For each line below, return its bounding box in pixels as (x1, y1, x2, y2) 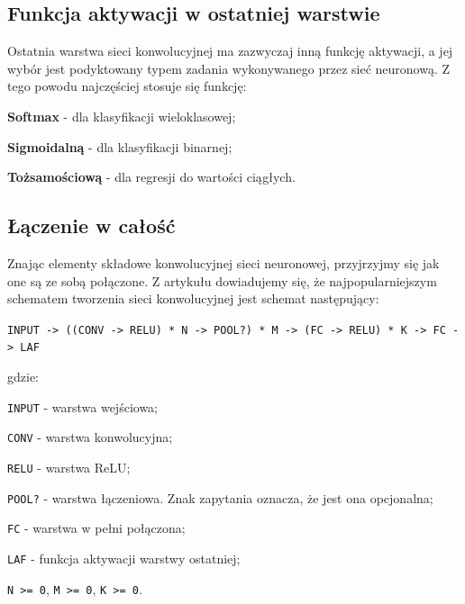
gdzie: (7, 367, 39, 386)
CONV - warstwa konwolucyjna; (7, 428, 173, 446)
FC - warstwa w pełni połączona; (7, 518, 186, 537)
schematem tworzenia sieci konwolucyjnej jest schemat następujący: (7, 289, 379, 308)
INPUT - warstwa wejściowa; (7, 397, 158, 416)
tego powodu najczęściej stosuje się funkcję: (7, 77, 247, 95)
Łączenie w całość (7, 212, 176, 239)
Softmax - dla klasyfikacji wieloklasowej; (7, 106, 236, 125)
